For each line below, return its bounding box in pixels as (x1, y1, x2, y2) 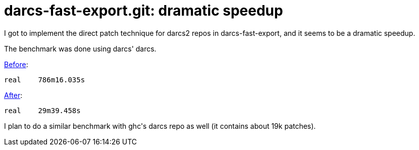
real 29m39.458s (4, 106, 81, 115)
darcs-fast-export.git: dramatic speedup (4, 2, 283, 19)
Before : (4, 60, 28, 69)
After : (4, 90, 23, 99)
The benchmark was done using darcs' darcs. (4, 44, 156, 53)
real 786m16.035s (4, 75, 85, 84)
